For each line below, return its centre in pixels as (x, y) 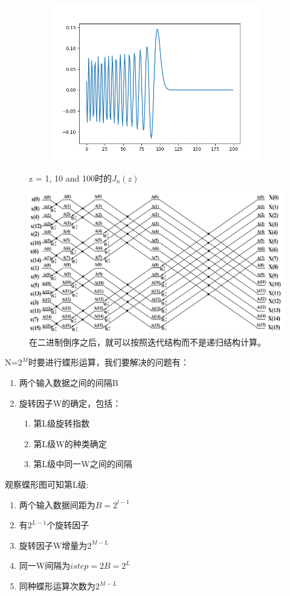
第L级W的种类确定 (70, 443)
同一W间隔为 (45, 565)
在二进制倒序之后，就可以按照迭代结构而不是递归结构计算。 (147, 342)
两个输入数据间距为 (57, 504)
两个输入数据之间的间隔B (69, 383)
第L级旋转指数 (62, 423)
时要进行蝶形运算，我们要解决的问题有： (108, 362)
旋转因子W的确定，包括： (70, 403)
